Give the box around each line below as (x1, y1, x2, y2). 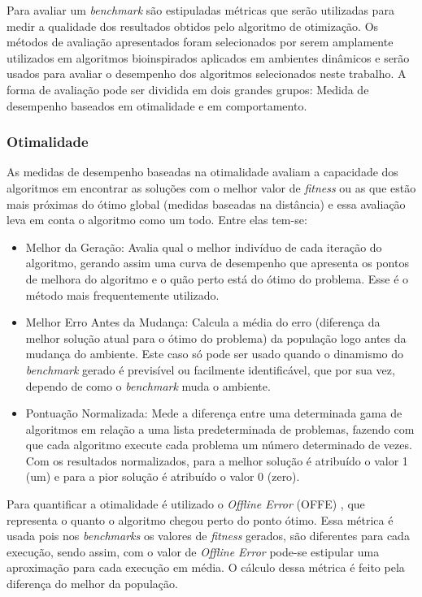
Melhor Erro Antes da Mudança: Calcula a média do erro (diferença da (25, 314, 381, 331)
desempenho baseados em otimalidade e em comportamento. (7, 97, 307, 114)
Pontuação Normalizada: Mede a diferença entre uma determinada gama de (25, 404, 402, 422)
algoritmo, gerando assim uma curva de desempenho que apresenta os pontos (25, 254, 409, 271)
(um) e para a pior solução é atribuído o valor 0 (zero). (25, 468, 300, 485)
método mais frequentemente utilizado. (25, 286, 220, 303)
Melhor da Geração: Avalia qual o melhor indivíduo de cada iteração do (25, 238, 382, 255)
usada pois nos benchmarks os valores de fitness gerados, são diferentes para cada (7, 527, 410, 544)
